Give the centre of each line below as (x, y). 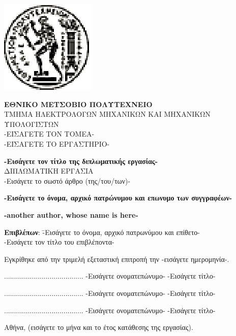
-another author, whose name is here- (71, 214)
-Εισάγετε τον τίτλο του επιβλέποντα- (59, 242)
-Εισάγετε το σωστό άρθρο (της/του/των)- (67, 180)
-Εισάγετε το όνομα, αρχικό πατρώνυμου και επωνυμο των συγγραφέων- (118, 198)
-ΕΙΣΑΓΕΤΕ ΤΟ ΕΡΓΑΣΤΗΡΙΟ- (57, 143)
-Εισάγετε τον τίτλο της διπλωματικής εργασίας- (81, 161)
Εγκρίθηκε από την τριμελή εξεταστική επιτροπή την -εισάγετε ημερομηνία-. (117, 259)
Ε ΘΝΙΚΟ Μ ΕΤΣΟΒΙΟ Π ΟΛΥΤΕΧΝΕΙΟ (78, 104)
